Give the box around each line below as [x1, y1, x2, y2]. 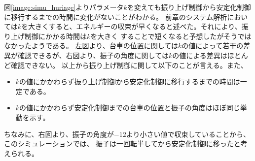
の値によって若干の [182, 40, 244, 51]
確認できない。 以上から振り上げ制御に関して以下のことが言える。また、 [10, 60, 248, 70]
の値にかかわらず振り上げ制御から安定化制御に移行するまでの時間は [19, 76, 240, 87]
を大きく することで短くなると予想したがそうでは [90, 31, 252, 41]
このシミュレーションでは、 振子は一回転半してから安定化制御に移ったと [4, 138, 241, 149]
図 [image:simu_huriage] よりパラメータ [4, 2, 124, 12]
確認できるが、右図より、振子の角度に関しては [17, 50, 169, 60]
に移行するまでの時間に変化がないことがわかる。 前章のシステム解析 [4, 11, 227, 22]
